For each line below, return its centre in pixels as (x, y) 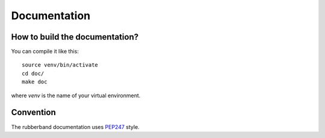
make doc (35, 82)
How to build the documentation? (75, 37)
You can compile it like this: (45, 52)
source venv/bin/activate (60, 65)
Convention (34, 112)
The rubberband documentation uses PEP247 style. (75, 127)
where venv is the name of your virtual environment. (76, 95)
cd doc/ (33, 73)
